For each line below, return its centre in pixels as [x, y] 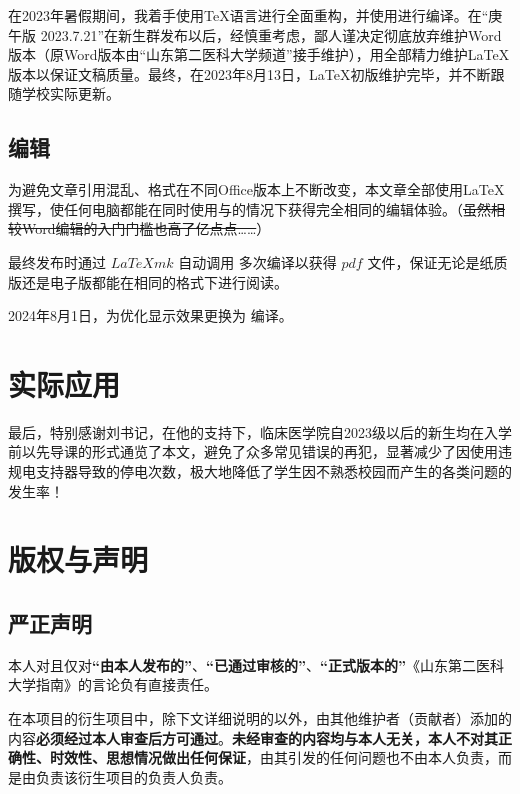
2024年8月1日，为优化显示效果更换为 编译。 [150, 315]
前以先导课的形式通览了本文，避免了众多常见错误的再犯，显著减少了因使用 [253, 451]
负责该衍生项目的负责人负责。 [133, 776]
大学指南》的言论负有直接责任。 [113, 684]
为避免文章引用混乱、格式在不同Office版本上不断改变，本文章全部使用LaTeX [256, 189]
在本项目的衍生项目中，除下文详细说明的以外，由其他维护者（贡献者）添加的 [260, 718]
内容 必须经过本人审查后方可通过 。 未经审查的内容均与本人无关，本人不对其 [253, 737]
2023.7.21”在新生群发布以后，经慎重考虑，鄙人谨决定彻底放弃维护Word [271, 34]
